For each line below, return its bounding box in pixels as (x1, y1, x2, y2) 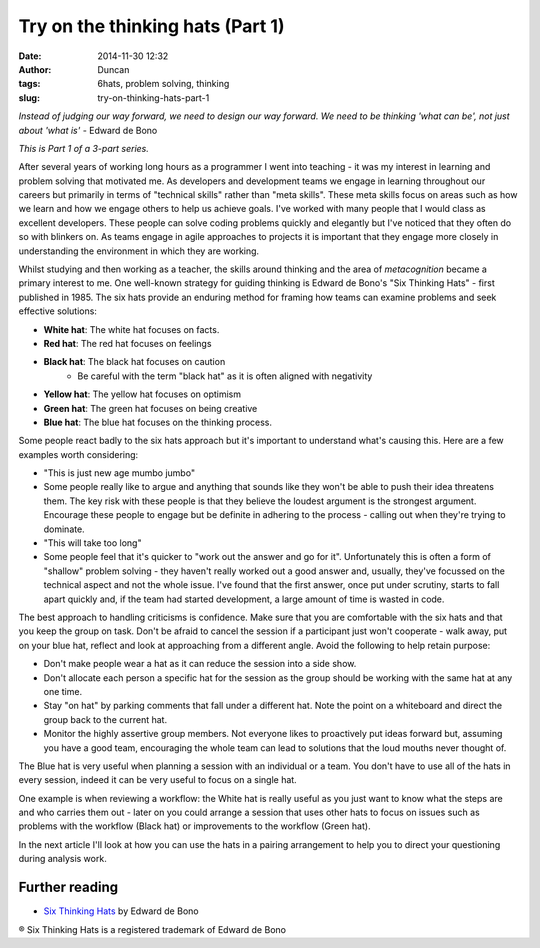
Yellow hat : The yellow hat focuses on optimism (43, 388, 242, 400)
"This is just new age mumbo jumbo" (43, 467, 195, 479)
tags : (18, 78, 41, 90)
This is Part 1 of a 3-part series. (18, 142, 149, 154)
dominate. (43, 523, 85, 535)
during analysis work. (18, 853, 107, 865)
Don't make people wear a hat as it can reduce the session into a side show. (43, 658, 357, 670)
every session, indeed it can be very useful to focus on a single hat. (18, 774, 297, 786)
